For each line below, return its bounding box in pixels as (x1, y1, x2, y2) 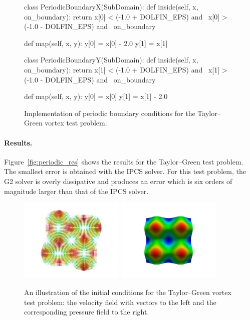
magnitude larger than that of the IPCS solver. (4, 185, 149, 196)
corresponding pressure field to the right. (24, 306, 149, 317)
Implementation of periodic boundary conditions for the (24, 107, 195, 118)
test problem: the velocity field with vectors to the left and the (24, 296, 216, 307)
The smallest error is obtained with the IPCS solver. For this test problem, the (4, 166, 246, 176)
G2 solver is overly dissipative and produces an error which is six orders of (4, 175, 232, 186)
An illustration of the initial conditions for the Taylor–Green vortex (24, 286, 231, 297)
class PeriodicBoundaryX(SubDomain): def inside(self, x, (24, 1, 198, 11)
